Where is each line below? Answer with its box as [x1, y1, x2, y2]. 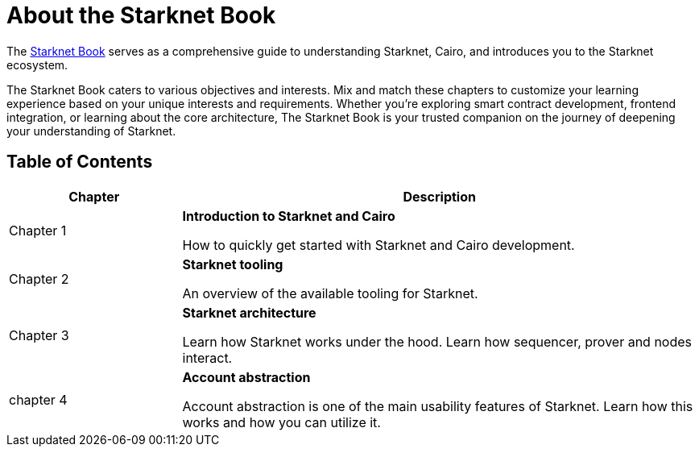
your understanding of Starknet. [6, 123, 176, 138]
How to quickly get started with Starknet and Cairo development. [182, 236, 575, 253]
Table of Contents [6, 152, 153, 172]
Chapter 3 [9, 326, 69, 343]
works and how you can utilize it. [182, 414, 381, 430]
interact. [182, 349, 233, 366]
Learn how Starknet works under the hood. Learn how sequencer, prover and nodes [182, 333, 693, 350]
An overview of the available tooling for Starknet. [182, 285, 478, 301]
